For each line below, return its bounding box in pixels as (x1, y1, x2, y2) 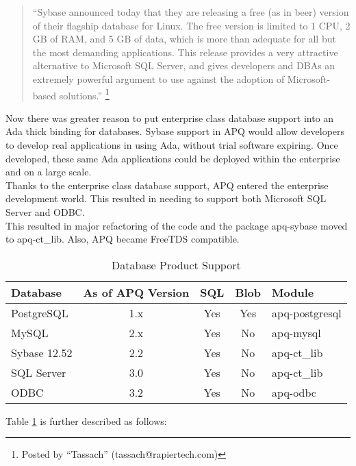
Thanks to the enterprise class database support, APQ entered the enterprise (5, 177, 329, 192)
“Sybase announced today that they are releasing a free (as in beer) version (32, 5, 349, 19)
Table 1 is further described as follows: (5, 413, 167, 428)
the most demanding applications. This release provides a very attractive (32, 45, 338, 59)
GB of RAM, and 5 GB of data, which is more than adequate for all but (32, 32, 336, 46)
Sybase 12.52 (11, 344, 73, 360)
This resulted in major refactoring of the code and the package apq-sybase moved (5, 218, 348, 232)
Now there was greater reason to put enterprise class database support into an (5, 110, 334, 125)
